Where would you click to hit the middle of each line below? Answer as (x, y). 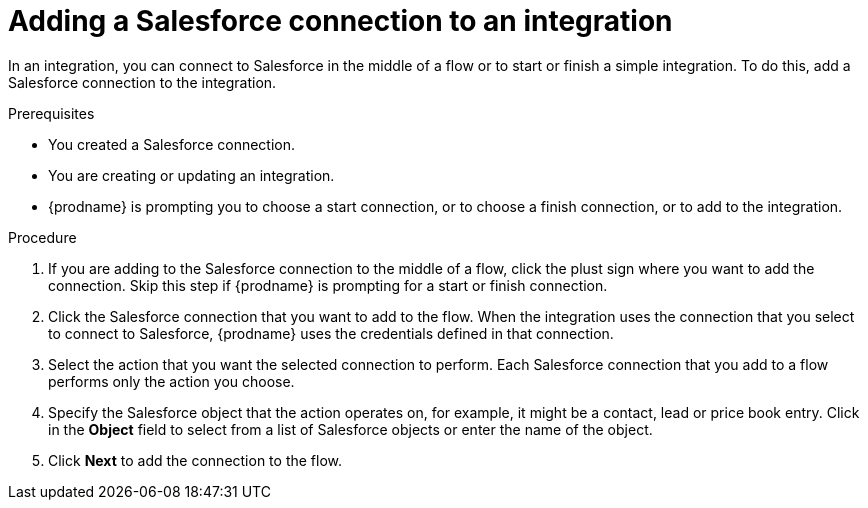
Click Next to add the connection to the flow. (195, 460)
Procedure (42, 237)
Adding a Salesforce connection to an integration (340, 21)
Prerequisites (51, 113)
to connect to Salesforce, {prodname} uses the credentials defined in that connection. (331, 333)
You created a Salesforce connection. (172, 144)
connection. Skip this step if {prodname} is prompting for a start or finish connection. (328, 285)
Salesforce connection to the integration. (142, 82)
